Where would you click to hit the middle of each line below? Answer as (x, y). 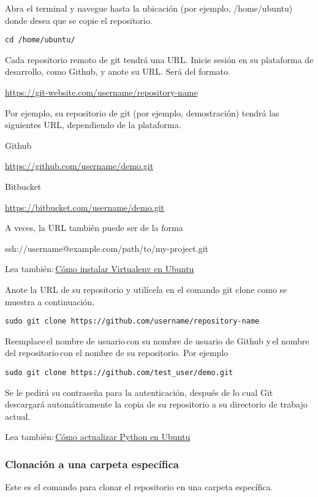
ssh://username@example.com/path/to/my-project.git (107, 248)
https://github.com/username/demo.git (79, 166)
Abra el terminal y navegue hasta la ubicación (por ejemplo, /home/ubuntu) (149, 8)
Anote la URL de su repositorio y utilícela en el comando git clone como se (146, 289)
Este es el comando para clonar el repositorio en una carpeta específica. (139, 487)
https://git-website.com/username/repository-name (101, 92)
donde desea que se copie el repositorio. (79, 20)
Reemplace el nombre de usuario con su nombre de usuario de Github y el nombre (157, 340)
